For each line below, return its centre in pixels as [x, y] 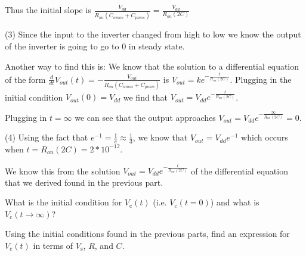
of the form [25, 79]
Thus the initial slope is [48, 10]
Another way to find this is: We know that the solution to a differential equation [152, 66]
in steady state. [157, 46]
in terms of [53, 245]
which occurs [265, 137]
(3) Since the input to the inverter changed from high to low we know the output [153, 34]
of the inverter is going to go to [62, 46]
